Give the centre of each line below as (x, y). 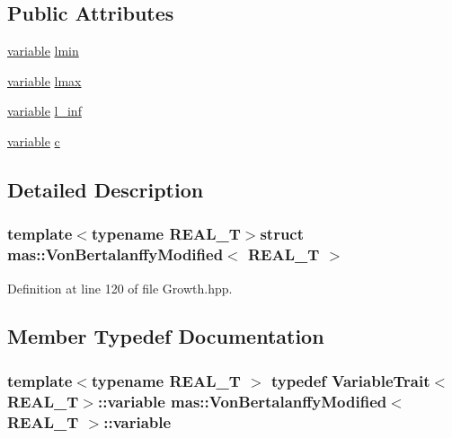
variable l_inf (44, 111)
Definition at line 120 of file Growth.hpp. (120, 288)
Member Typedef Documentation (166, 336)
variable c (34, 140)
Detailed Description (106, 189)
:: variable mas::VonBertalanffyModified (242, 401)
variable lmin (43, 51)
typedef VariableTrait (350, 380)
